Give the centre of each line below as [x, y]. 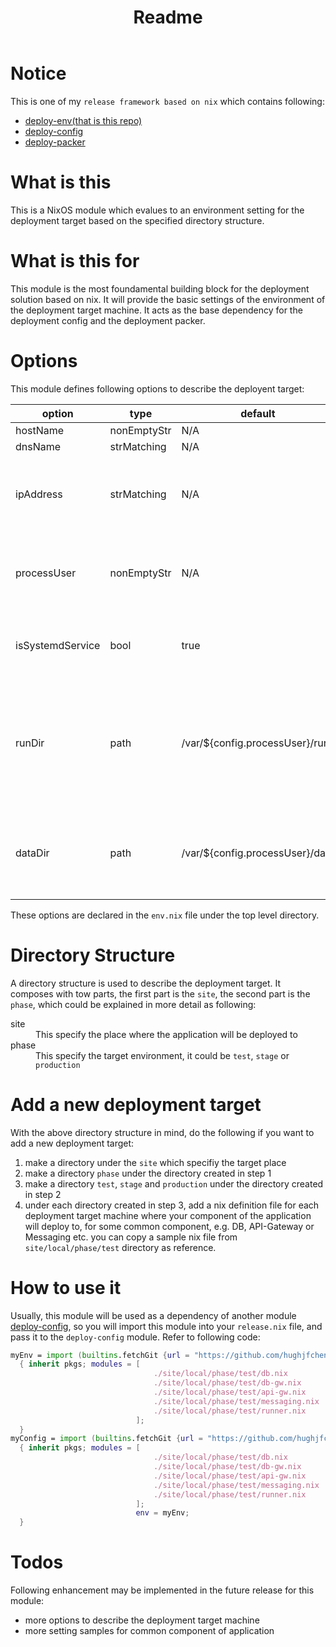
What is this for [75, 261]
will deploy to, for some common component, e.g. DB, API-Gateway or [169, 1226]
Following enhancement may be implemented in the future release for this [162, 1590]
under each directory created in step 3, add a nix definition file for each [172, 1205]
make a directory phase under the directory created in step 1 [148, 1173]
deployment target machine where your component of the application [168, 1215]
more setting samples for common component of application [149, 1631]
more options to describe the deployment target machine [142, 1620]
